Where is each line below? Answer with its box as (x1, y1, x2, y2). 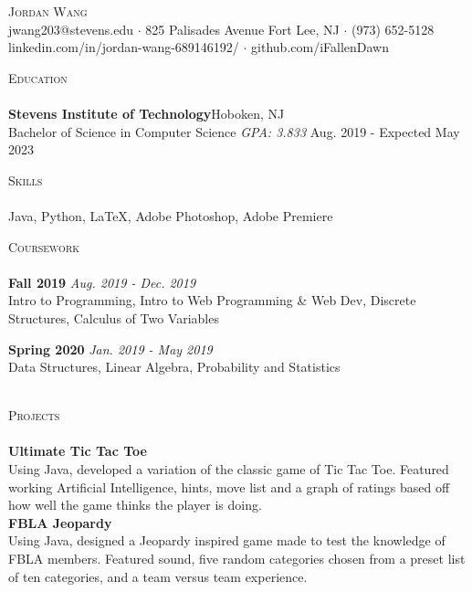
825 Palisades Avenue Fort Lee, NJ (145, 19, 340, 38)
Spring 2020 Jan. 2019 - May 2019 (8, 339, 213, 358)
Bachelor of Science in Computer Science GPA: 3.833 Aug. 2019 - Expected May (8, 122, 460, 141)
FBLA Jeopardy (8, 513, 112, 532)
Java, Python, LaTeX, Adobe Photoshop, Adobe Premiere (8, 206, 333, 225)
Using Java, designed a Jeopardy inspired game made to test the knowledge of (8, 531, 446, 550)
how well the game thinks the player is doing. (8, 495, 262, 514)
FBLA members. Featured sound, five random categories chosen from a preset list (8, 549, 466, 568)
